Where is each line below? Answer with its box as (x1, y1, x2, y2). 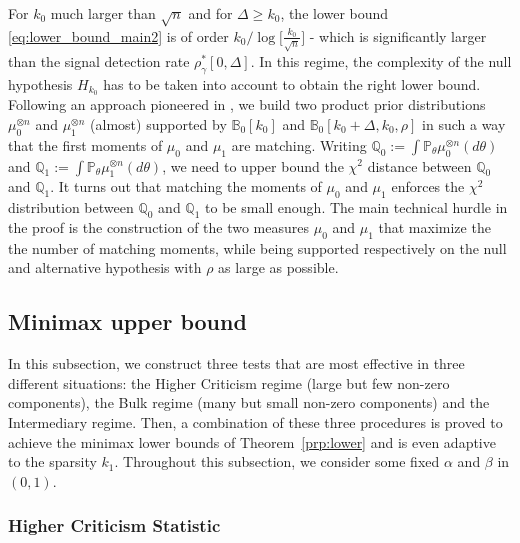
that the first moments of (8, 134, 163, 155)
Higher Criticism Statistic (8, 513, 221, 538)
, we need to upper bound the (162, 155, 344, 176)
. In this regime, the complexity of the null (250, 50, 512, 71)
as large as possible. (218, 257, 339, 278)
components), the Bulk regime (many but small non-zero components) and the (8, 392, 490, 413)
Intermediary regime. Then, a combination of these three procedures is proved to (8, 411, 503, 432)
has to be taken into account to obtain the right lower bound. (103, 73, 481, 94)
